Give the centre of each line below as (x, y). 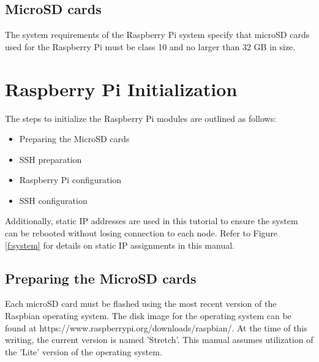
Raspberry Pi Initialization (121, 89)
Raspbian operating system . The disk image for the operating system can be (148, 316)
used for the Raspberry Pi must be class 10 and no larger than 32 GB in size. (150, 46)
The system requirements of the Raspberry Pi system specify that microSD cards (157, 35)
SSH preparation (51, 159)
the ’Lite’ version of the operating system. (84, 351)
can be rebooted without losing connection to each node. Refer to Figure (141, 233)
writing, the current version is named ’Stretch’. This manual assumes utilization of (159, 340)
